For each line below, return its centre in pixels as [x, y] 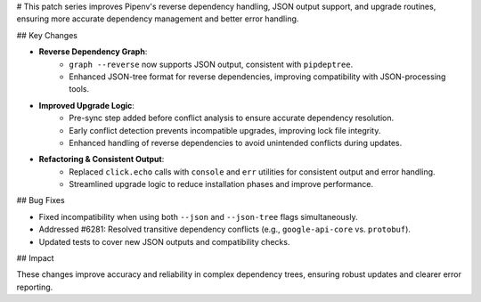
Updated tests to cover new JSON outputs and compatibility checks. [164, 241]
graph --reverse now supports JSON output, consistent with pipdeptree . [211, 64]
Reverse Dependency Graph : [93, 52]
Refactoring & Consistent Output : [102, 159]
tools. [79, 89]
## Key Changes [47, 35]
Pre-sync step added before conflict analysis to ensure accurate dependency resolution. [232, 118]
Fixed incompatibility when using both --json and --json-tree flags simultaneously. [198, 216]
